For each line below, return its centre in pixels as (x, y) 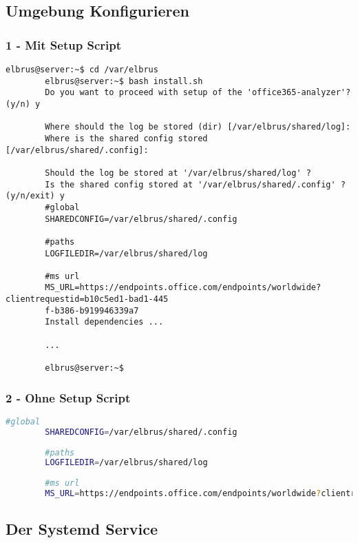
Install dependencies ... (104, 322)
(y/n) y (23, 104)
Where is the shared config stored (126, 138)
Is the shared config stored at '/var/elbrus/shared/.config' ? (195, 184)
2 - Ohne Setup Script (68, 397)
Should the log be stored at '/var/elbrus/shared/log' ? (178, 173)
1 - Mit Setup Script (63, 44)
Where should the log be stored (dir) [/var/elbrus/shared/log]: (198, 127)
